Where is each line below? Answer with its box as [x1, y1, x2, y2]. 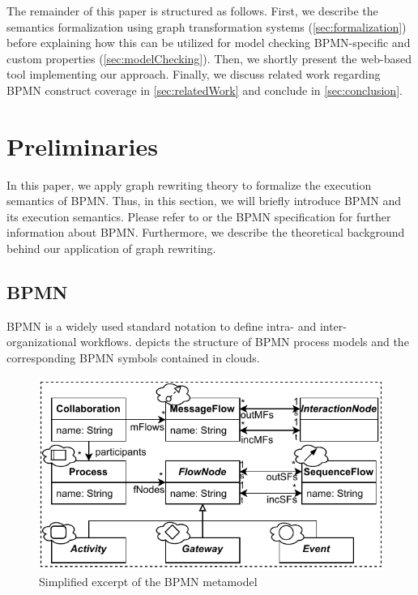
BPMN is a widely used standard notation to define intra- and [6, 317, 317, 334]
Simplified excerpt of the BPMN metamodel [39, 572, 258, 589]
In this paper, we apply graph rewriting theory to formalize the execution [6, 176, 372, 193]
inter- [319, 317, 347, 334]
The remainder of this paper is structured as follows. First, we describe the [6, 2, 378, 19]
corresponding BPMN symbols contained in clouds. [6, 349, 260, 366]
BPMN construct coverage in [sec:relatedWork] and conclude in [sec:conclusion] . [6, 81, 403, 98]
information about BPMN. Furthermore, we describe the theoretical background [6, 224, 405, 241]
